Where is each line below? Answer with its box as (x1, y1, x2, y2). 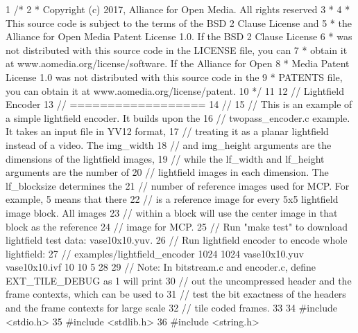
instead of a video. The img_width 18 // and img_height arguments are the (6, 137, 332, 152)
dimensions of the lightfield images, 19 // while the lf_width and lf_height (6, 151, 325, 165)
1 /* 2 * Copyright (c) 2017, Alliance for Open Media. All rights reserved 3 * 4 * (6, 2, 350, 16)
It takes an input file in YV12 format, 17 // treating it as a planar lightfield (6, 124, 329, 138)
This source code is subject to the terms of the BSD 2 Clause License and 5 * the (6, 15, 352, 30)
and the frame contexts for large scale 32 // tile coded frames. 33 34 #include (6, 300, 337, 315)
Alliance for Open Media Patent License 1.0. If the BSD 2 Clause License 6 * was (6, 29, 352, 44)
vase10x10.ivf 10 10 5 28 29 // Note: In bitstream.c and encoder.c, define (6, 260, 316, 274)
